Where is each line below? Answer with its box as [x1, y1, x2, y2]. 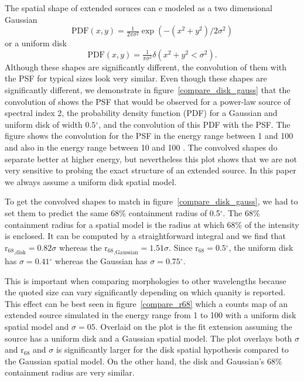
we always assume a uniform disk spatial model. [5, 175, 177, 187]
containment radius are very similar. [5, 366, 135, 378]
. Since [169, 241, 193, 253]
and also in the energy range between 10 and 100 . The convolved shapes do [5, 141, 278, 153]
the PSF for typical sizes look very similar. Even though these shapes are [5, 72, 267, 84]
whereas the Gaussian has [55, 254, 148, 267]
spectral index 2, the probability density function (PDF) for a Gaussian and [5, 107, 278, 119]
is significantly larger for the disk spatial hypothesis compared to [56, 343, 289, 356]
